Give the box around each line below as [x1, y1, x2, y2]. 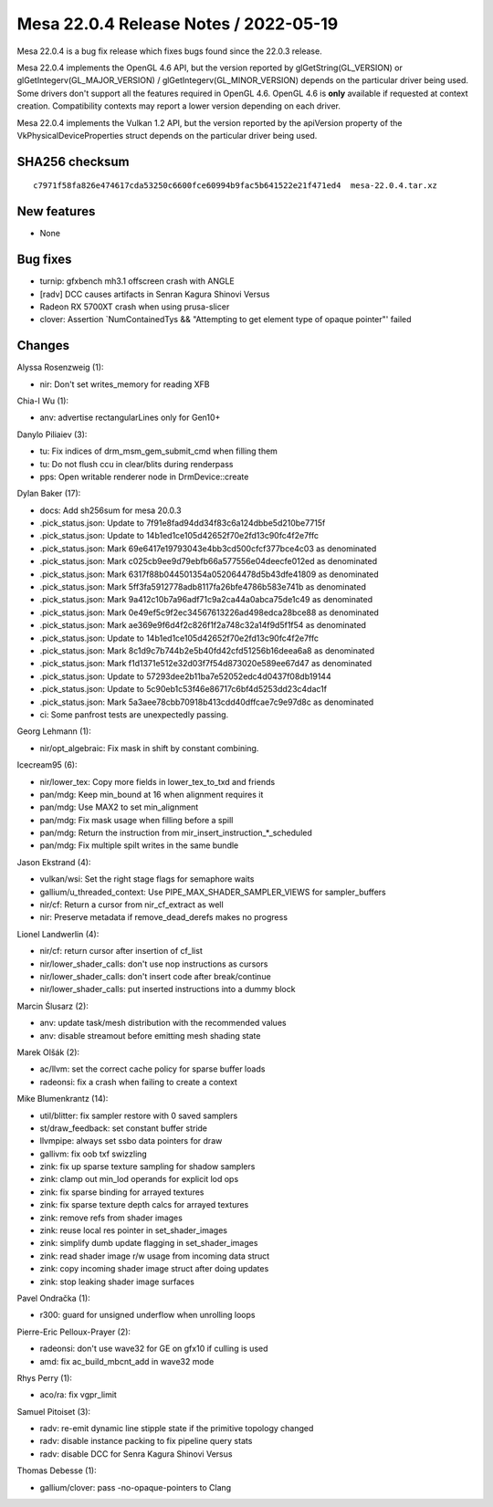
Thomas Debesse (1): [16, 1465, 97, 1476]
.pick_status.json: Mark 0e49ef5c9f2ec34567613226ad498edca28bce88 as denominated [39, 607, 379, 618]
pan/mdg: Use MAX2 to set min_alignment [39, 801, 199, 812]
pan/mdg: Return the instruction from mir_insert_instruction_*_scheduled [39, 827, 312, 839]
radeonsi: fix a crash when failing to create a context [39, 1076, 237, 1087]
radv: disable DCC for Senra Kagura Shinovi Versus [39, 1448, 233, 1460]
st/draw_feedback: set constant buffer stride [39, 1123, 208, 1134]
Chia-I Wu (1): [16, 395, 68, 406]
